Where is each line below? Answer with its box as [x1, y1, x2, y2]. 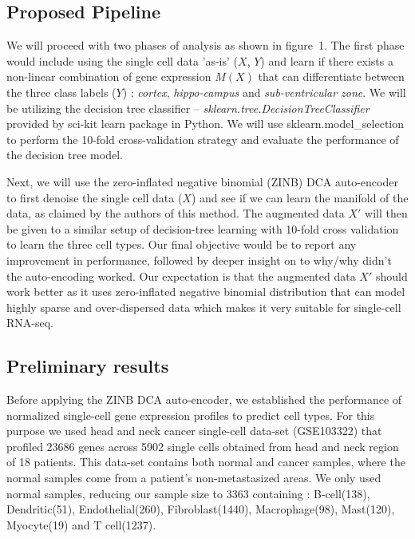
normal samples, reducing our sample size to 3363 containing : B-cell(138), [6, 485, 370, 501]
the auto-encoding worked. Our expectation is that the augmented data [6, 267, 356, 284]
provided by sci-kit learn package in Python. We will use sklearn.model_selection [6, 115, 405, 132]
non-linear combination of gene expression [6, 68, 211, 85]
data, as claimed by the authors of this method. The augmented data [6, 205, 345, 222]
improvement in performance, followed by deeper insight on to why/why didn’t [6, 251, 392, 268]
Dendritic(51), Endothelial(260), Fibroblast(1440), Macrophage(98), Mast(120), [6, 501, 395, 517]
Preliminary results [6, 353, 169, 378]
